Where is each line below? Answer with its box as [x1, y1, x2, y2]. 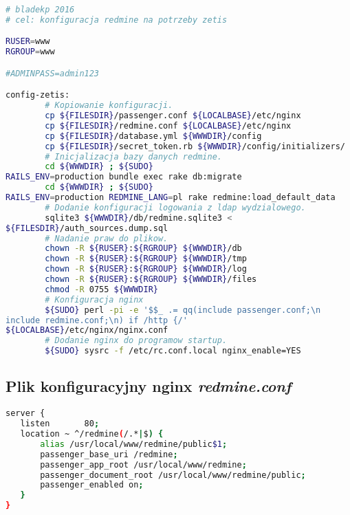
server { [6, 408, 45, 419]
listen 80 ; [20, 419, 100, 429]
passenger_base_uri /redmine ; [40, 449, 178, 459]
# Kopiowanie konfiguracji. [45, 100, 173, 111]
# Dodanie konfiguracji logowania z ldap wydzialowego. [45, 202, 306, 212]
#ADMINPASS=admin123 [6, 68, 100, 78]
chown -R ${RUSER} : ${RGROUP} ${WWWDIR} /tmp [45, 254, 247, 264]
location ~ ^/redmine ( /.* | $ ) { [20, 429, 164, 439]
